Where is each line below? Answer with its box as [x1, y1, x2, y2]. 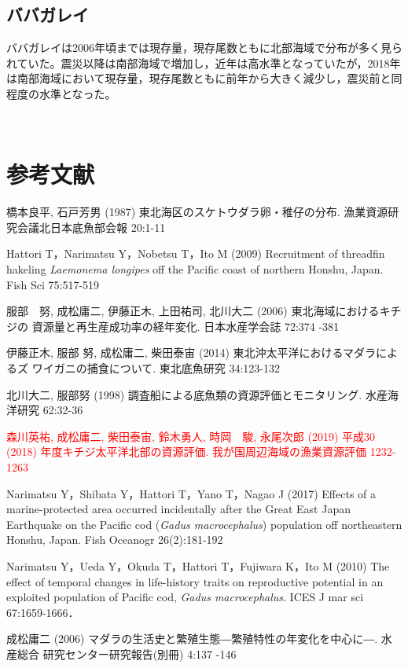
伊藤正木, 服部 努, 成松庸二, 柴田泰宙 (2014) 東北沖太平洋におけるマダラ [6, 344, 376, 361]
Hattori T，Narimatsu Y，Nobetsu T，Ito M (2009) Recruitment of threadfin [6, 245, 385, 262]
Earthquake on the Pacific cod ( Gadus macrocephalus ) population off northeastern [6, 516, 402, 532]
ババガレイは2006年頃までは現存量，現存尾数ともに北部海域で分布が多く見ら [6, 39, 402, 56]
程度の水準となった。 [6, 85, 116, 101]
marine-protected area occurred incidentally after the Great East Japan [6, 501, 351, 517]
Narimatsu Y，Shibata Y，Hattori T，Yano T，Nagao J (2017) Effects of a [6, 485, 377, 501]
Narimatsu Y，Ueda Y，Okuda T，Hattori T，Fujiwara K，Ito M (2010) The [6, 557, 390, 574]
